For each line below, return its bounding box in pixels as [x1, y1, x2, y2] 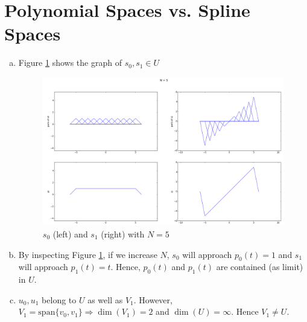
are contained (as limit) [216, 260, 303, 273]
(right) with [101, 227, 145, 240]
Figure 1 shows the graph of [18, 56, 122, 69]
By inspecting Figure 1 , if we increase [18, 248, 157, 260]
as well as [87, 293, 123, 306]
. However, [133, 293, 172, 306]
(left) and [52, 227, 88, 240]
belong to [42, 293, 77, 306]
